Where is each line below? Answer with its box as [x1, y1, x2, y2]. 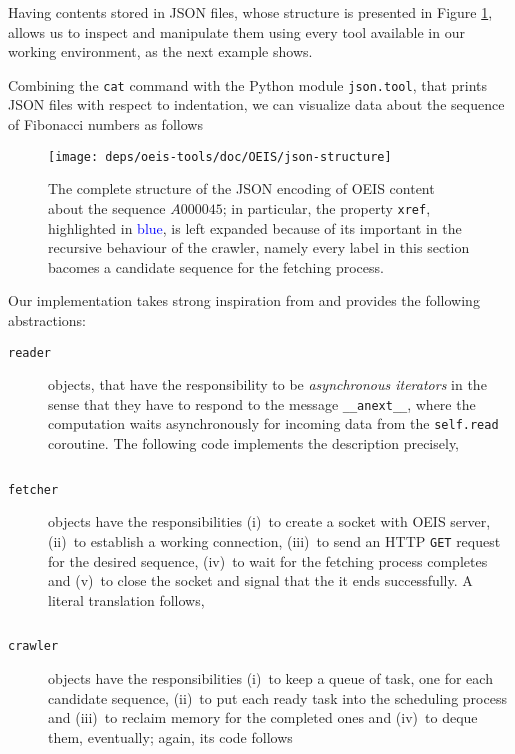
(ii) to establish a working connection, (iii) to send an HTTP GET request [48, 530, 501, 551]
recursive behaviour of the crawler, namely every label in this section [48, 237, 470, 258]
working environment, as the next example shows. [8, 41, 313, 62]
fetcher [8, 482, 59, 497]
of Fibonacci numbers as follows [8, 114, 203, 135]
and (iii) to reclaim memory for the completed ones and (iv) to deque [48, 707, 478, 728]
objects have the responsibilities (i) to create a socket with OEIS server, [48, 511, 491, 532]
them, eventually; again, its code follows [48, 726, 293, 747]
